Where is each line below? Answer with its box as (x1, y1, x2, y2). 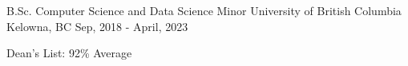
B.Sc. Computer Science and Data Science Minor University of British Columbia (6, 2, 402, 18)
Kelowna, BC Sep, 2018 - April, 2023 (6, 17, 188, 34)
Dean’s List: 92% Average (6, 45, 132, 61)
